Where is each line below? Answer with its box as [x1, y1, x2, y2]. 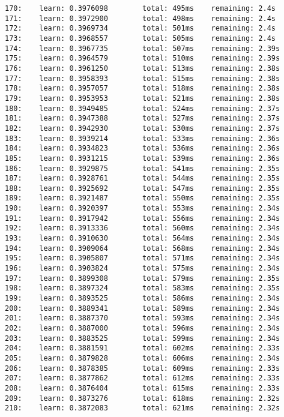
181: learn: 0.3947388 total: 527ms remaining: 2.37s [5, 114, 280, 123]
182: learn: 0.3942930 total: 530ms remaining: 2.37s [5, 124, 280, 133]
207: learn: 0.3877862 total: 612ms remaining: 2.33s [5, 374, 280, 383]
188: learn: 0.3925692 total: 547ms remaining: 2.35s [5, 184, 280, 193]
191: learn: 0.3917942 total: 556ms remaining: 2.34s [5, 214, 280, 223]
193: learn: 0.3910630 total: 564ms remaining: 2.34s [5, 234, 280, 243]
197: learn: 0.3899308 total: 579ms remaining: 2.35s [5, 274, 280, 283]
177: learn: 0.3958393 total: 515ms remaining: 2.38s [5, 74, 280, 83]
